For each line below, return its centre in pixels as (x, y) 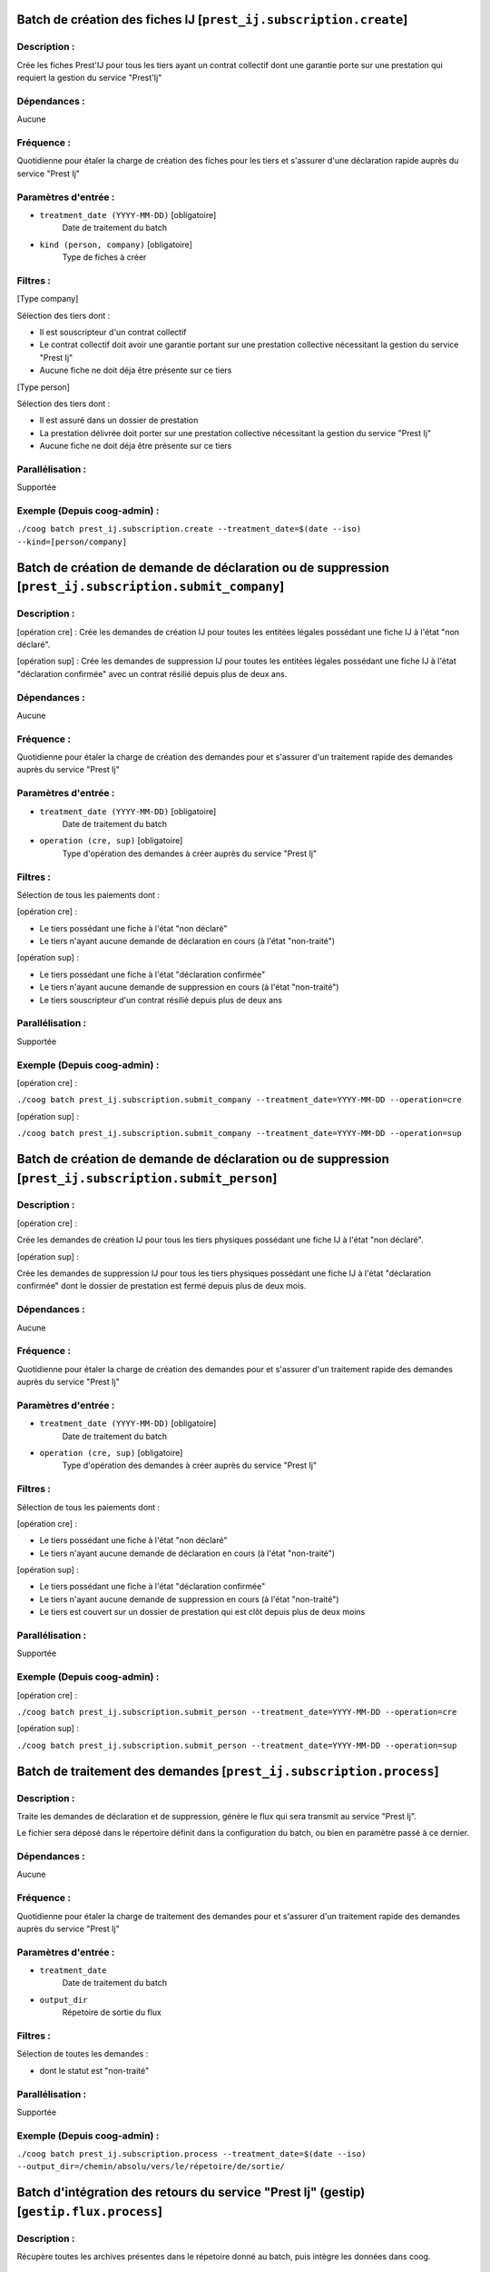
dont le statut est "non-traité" (94, 2070)
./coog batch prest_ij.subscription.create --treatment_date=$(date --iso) (189, 529)
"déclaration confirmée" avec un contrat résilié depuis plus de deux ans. (152, 673)
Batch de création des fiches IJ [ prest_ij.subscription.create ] (212, 20)
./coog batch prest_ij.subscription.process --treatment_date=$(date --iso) (191, 2154)
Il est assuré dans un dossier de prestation (119, 420)
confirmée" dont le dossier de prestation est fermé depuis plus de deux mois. (162, 1286)
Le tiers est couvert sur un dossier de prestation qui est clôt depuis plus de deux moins (202, 1612)
